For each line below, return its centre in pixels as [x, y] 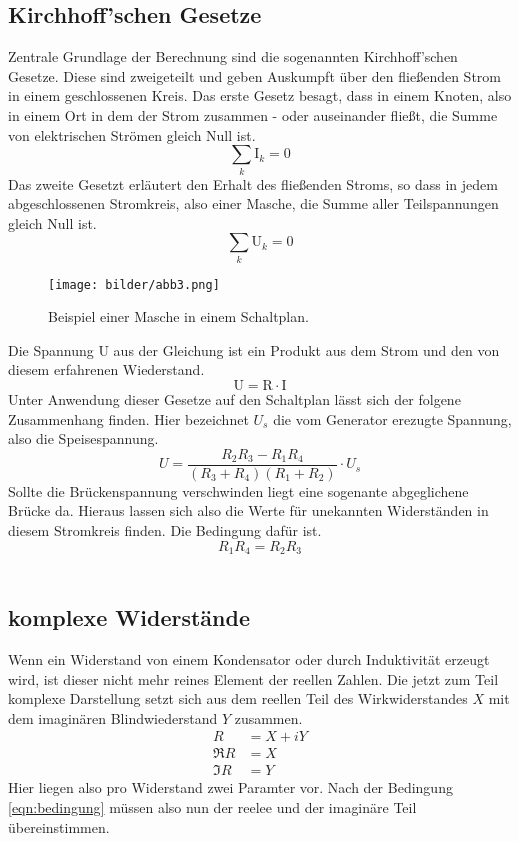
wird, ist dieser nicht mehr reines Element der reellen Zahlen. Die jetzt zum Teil [253, 678]
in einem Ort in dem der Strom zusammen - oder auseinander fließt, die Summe [253, 114]
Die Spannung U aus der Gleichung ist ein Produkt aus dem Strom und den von [254, 349]
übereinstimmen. [59, 826]
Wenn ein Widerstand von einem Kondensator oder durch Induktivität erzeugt [249, 658]
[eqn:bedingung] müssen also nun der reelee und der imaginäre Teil [212, 806]
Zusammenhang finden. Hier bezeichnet [128, 418]
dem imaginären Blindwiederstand [113, 717]
